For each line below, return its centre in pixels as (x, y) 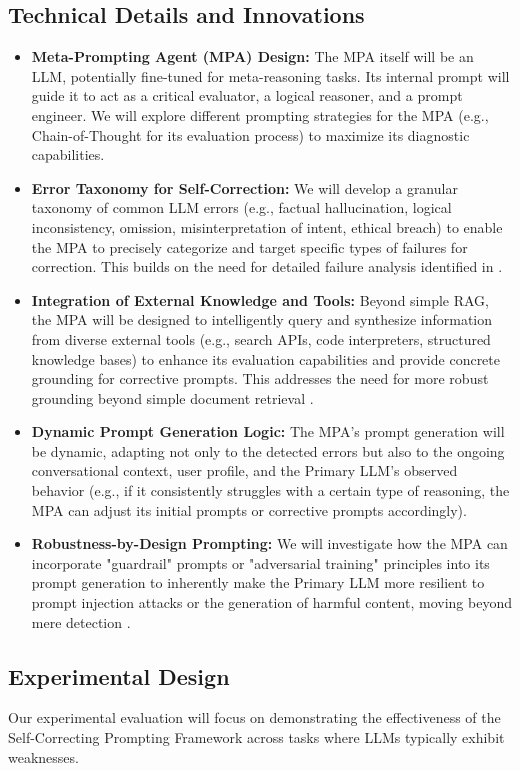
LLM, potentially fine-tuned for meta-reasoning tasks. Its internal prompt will (270, 75)
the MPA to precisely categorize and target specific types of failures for (249, 246)
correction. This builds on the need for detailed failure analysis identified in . (267, 266)
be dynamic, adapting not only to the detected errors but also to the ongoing (268, 450)
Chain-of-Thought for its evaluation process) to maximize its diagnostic (250, 134)
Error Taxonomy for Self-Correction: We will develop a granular (244, 187)
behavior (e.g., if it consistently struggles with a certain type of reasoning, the (270, 490)
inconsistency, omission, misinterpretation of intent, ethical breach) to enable (267, 226)
